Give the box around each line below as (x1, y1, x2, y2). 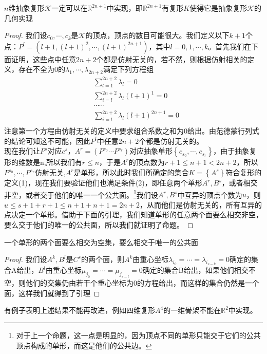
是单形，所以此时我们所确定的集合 (73, 167, 189, 177)
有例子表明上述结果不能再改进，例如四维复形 (4, 305, 155, 315)
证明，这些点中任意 (11, 53, 76, 64)
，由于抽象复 (213, 145, 257, 156)
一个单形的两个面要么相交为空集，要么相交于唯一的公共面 (4, 236, 198, 247)
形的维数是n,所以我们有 (4, 157, 82, 167)
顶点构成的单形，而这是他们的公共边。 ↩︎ (16, 340, 152, 350)
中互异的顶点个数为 (177, 189, 242, 200)
